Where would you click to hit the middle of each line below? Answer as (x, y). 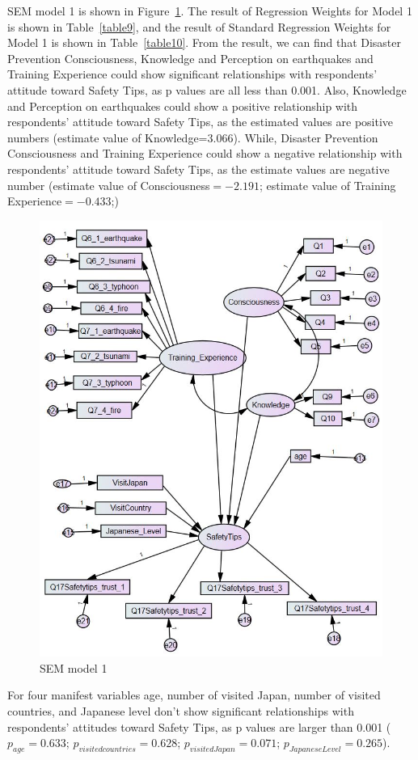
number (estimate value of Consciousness (109, 185)
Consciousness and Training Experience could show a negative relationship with (205, 153)
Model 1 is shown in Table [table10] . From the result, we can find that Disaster (205, 42)
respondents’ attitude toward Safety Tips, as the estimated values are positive (201, 122)
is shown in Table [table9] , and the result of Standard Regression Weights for (199, 26)
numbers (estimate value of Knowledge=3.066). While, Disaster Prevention (193, 137)
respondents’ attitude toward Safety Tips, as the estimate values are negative (198, 169)
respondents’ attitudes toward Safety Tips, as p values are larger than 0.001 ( (199, 726)
